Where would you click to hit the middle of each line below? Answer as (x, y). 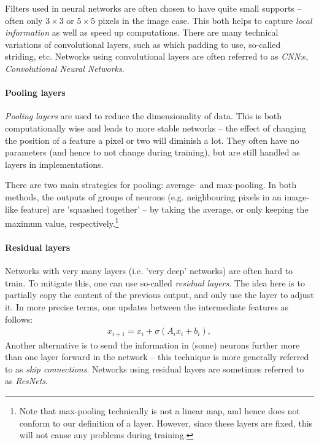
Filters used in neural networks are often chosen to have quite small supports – (153, 8)
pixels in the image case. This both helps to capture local (205, 20)
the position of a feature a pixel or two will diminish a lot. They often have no (152, 140)
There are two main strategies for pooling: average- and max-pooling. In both (151, 185)
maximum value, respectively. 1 (62, 222)
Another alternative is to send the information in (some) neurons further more (152, 345)
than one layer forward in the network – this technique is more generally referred (157, 357)
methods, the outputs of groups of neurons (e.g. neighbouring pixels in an (143, 196)
